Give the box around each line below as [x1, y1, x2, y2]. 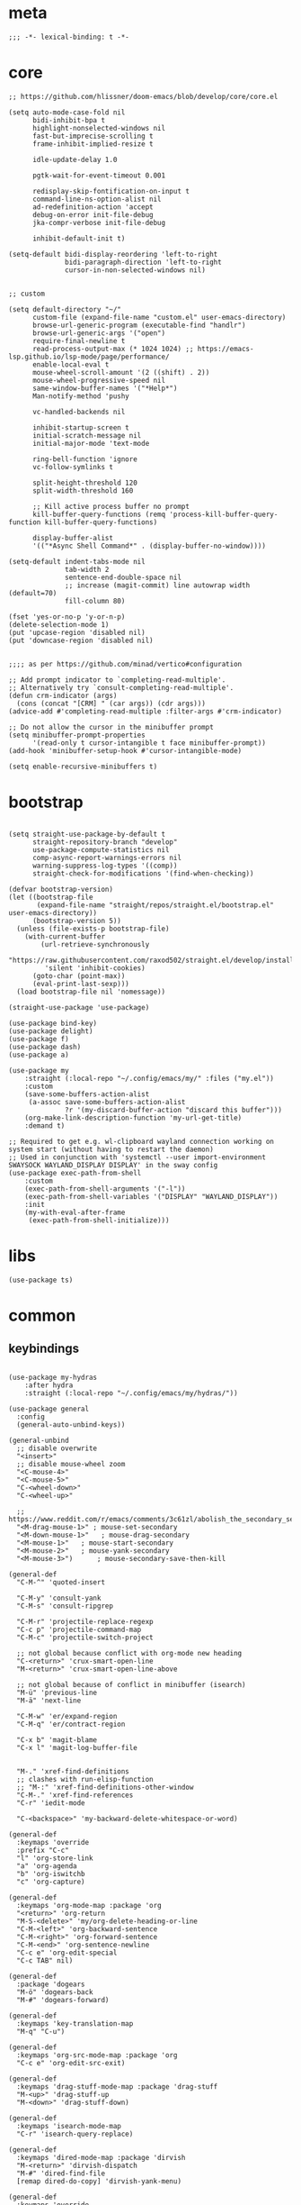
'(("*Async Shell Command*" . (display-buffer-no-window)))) [31, 541, 267, 550]
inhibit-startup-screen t [31, 422, 129, 432]
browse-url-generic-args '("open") [31, 328, 166, 338]
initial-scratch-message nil [31, 431, 142, 440]
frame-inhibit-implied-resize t [31, 139, 154, 149]
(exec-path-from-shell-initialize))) [28, 1215, 170, 1225]
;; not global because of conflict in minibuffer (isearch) [16, 1680, 246, 1689]
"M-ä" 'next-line [16, 1696, 82, 1705]
